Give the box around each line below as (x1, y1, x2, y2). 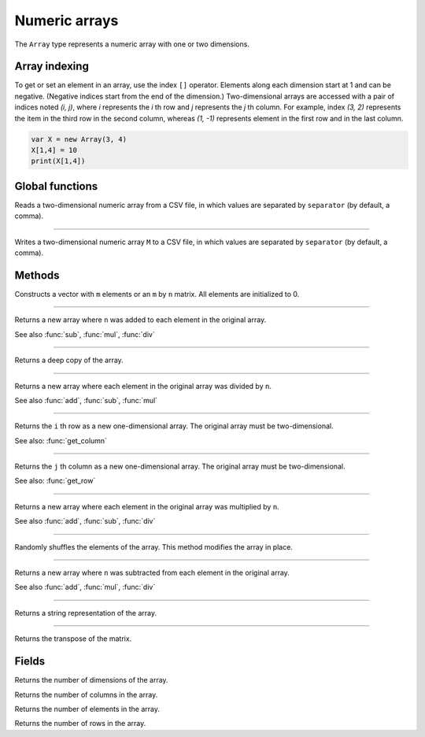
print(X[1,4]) (31, 157, 86, 165)
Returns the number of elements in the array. (14, 704, 161, 713)
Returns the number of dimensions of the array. (14, 676, 168, 685)
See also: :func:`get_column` (14, 435, 108, 445)
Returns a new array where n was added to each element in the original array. (14, 315, 267, 324)
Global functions (14, 180, 98, 193)
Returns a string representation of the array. (14, 608, 157, 617)
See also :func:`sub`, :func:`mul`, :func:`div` (14, 329, 155, 339)
